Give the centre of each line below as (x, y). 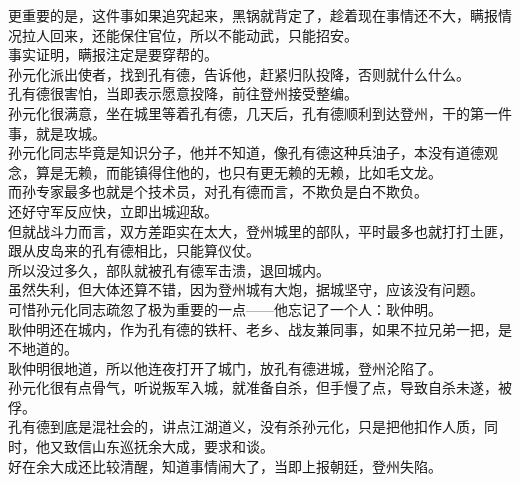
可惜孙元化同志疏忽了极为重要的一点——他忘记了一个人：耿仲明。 (225, 308)
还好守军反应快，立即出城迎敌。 (113, 210)
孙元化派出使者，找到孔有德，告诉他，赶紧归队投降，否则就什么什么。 (239, 73)
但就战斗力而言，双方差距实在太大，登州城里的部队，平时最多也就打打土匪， (260, 230)
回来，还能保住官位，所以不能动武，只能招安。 (203, 34)
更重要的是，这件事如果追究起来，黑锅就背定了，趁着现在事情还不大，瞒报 (253, 15)
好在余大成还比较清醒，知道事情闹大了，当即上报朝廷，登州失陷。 (225, 465)
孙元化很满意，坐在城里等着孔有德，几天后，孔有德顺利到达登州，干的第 (246, 112)
